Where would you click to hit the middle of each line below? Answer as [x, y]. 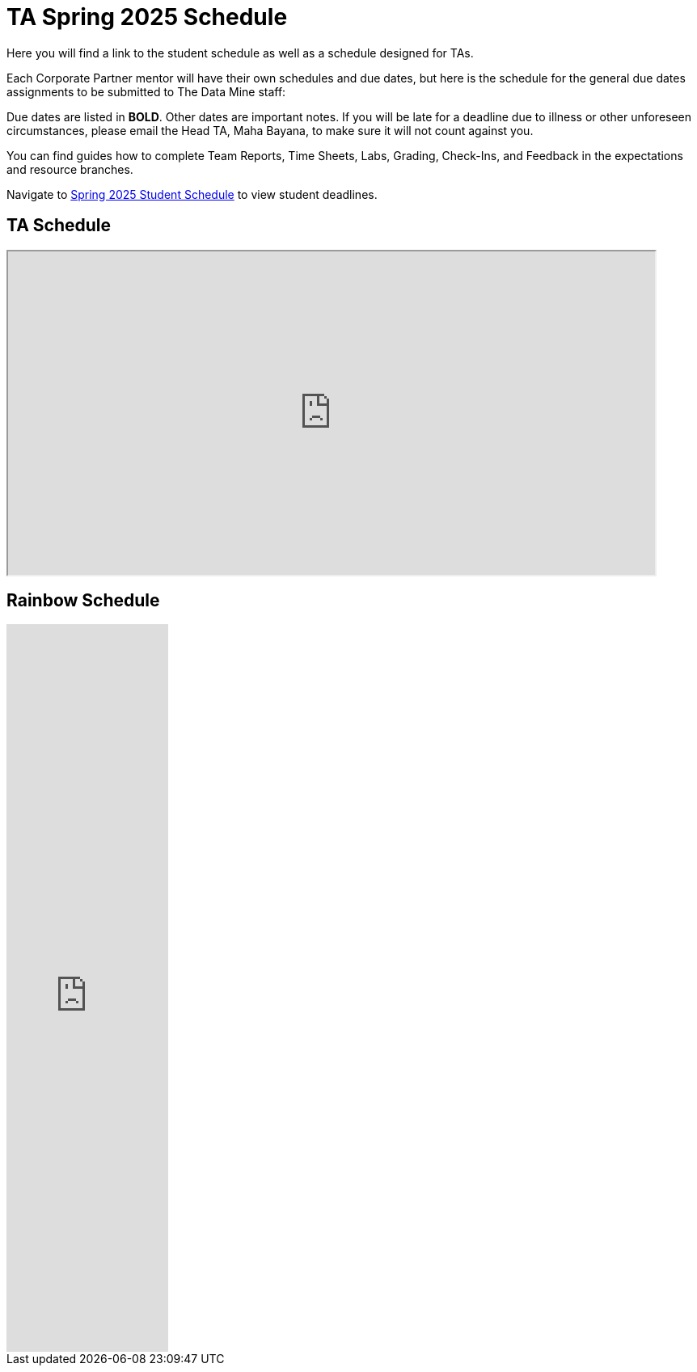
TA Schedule [59, 226]
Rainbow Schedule [83, 601]
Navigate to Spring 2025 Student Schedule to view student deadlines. [192, 194]
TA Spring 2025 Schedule [147, 17]
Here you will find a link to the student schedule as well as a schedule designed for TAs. [240, 53]
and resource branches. [70, 169]
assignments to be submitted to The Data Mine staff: [146, 91]
